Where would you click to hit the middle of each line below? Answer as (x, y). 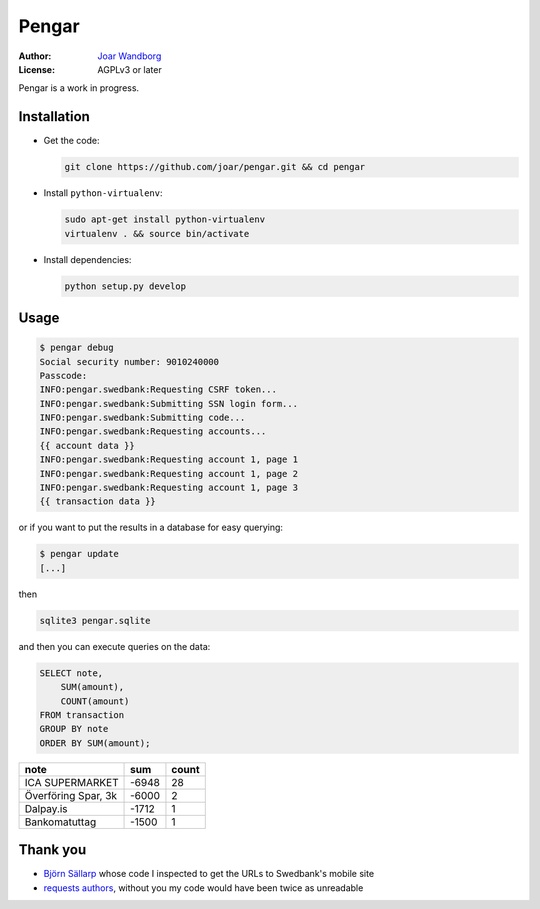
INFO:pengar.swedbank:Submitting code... (142, 418)
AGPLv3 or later (129, 69)
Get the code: (71, 141)
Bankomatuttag (60, 822)
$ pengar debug (76, 348)
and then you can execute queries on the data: (114, 646)
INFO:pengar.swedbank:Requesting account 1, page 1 (169, 459)
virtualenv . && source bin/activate (157, 233)
